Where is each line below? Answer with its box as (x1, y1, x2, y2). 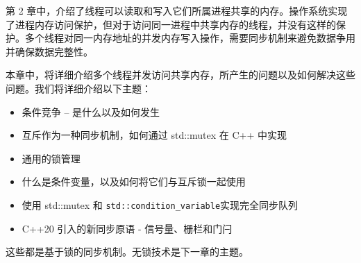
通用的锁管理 (22, 151, 81, 165)
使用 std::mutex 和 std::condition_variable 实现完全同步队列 (22, 197, 299, 212)
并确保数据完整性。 (6, 44, 93, 58)
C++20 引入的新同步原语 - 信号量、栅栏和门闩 (22, 221, 233, 235)
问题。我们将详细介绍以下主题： (6, 80, 151, 95)
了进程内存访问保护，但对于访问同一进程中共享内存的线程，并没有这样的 (6, 17, 336, 31)
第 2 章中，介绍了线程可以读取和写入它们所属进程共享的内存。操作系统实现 (6, 3, 348, 17)
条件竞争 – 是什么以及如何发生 (22, 104, 160, 119)
